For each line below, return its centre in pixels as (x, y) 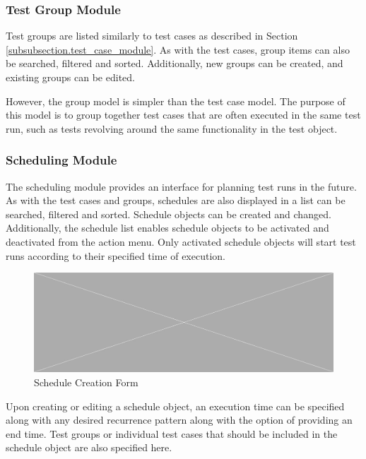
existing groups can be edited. (70, 77)
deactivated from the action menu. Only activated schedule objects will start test (181, 241)
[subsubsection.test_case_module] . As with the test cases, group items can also (178, 49)
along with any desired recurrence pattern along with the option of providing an (179, 420)
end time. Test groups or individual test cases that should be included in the (172, 433)
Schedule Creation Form (86, 382)
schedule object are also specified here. (89, 447)
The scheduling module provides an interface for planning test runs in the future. (181, 186)
